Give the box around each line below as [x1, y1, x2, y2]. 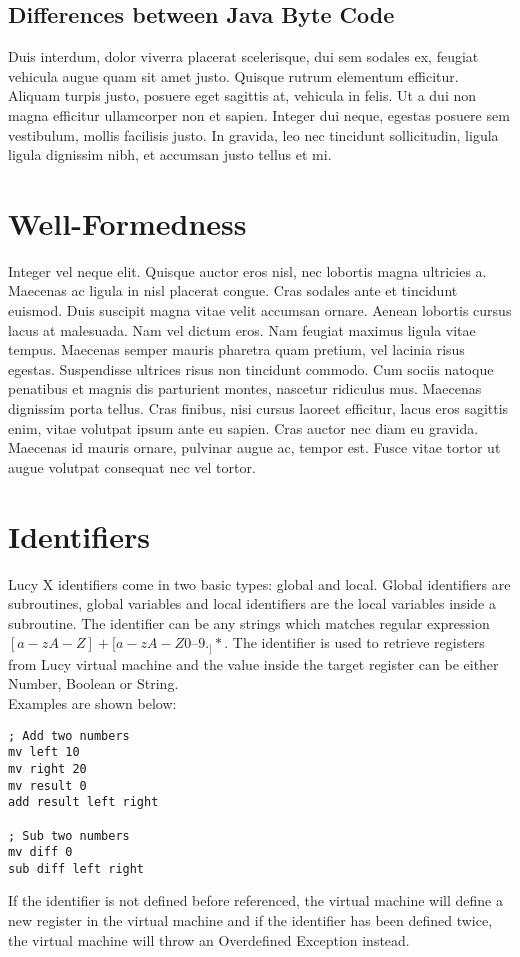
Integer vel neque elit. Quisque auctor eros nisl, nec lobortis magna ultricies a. [8, 260, 487, 281]
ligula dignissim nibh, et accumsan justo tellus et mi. [8, 144, 332, 165]
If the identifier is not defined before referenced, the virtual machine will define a [8, 890, 503, 911]
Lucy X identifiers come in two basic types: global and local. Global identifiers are [8, 573, 511, 594]
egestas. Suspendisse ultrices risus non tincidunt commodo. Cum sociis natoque [8, 358, 494, 379]
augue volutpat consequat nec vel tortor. [8, 456, 256, 477]
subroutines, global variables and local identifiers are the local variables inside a [8, 593, 496, 614]
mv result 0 [8, 778, 87, 793]
